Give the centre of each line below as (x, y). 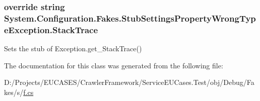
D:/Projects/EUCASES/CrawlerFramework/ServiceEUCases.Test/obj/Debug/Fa (129, 82)
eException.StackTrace (51, 29)
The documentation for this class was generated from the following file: (114, 65)
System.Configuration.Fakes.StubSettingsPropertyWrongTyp (130, 18)
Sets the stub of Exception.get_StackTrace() (73, 48)
